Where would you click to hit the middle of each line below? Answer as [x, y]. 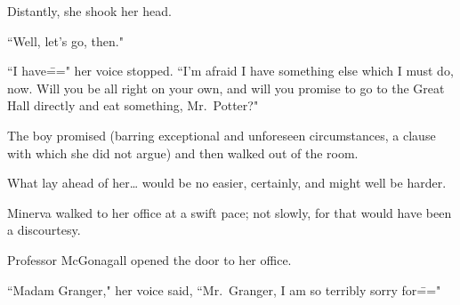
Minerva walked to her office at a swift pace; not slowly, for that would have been [230, 212]
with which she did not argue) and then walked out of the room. [183, 152]
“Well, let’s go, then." [65, 40]
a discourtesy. [44, 230]
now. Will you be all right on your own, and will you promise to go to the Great [226, 88]
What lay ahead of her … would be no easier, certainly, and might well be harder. [227, 183]
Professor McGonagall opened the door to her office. [149, 259]
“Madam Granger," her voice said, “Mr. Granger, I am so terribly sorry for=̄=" [224, 289]
